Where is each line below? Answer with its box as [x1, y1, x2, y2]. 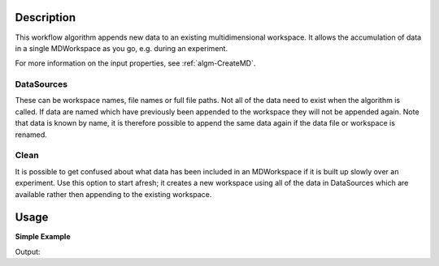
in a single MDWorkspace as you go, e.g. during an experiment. [15, 43, 228, 53]
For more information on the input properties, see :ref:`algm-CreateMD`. [15, 58, 256, 68]
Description [15, 11, 76, 24]
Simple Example [15, 232, 71, 242]
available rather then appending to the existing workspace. [15, 189, 212, 199]
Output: [15, 247, 41, 256]
